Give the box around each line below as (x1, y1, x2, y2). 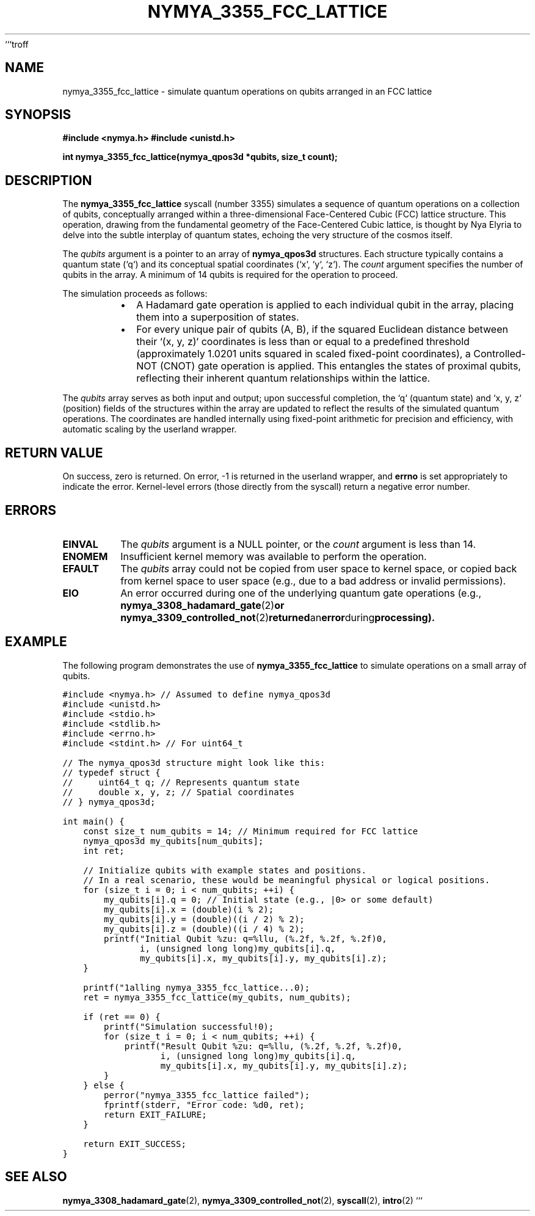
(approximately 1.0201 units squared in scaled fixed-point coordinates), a (136, 348, 471, 360)
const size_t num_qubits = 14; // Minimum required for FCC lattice (83, 826, 418, 836)
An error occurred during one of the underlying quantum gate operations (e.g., (120, 586, 482, 599)
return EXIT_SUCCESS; (83, 1138, 186, 1149)
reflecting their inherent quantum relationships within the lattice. (136, 372, 431, 385)
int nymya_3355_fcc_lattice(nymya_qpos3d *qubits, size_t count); (62, 151, 338, 162)
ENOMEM (62, 550, 108, 562)
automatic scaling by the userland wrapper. (62, 424, 237, 435)
